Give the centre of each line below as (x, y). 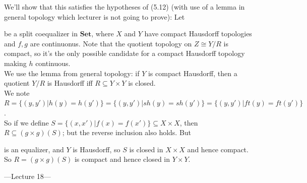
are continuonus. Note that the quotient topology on (111, 43)
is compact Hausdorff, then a (193, 73)
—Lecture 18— (27, 176)
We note (17, 93)
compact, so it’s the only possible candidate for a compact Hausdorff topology (125, 53)
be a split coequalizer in (41, 34)
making (15, 63)
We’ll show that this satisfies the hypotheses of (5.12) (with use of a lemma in (125, 7)
